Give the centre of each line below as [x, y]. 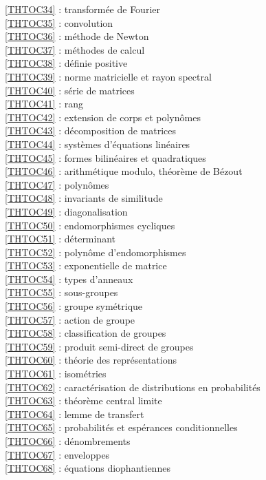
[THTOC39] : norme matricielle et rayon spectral [108, 76]
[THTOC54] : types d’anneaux [69, 279]
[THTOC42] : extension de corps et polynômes [103, 117]
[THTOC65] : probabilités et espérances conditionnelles [121, 427]
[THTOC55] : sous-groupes [62, 292]
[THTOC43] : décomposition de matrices [91, 131]
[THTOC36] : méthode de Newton [77, 36]
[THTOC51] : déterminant [60, 239]
